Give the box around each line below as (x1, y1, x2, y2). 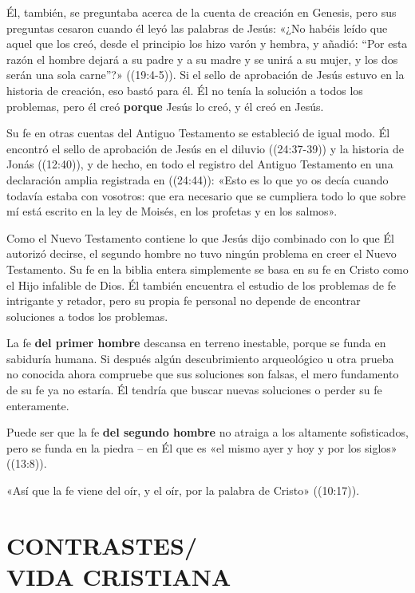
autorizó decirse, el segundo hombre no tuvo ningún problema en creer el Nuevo (6, 245, 397, 262)
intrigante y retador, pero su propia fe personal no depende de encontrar (6, 292, 361, 309)
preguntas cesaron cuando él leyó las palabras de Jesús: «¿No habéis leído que (6, 19, 388, 36)
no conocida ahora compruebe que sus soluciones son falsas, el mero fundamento (6, 366, 399, 382)
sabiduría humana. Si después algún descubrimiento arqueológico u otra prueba (6, 350, 394, 366)
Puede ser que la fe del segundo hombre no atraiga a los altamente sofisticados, (6, 424, 409, 441)
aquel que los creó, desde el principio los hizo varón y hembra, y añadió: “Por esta (6, 35, 408, 52)
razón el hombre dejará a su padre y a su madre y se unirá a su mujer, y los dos (6, 50, 398, 67)
